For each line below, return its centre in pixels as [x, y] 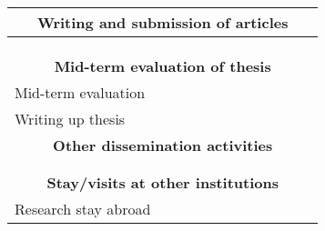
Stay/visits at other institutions [162, 182]
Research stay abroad [83, 209]
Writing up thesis [70, 119]
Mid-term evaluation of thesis [162, 66]
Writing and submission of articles [162, 22]
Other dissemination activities [163, 145]
